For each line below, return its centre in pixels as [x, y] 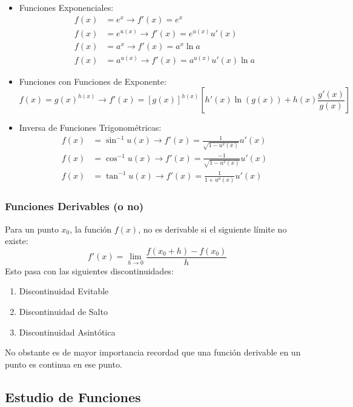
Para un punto [32, 229]
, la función [91, 229]
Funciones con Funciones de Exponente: [93, 81]
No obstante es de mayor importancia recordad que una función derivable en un [153, 352]
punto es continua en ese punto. [64, 364]
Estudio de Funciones [73, 396]
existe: [17, 241]
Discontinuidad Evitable [64, 291]
